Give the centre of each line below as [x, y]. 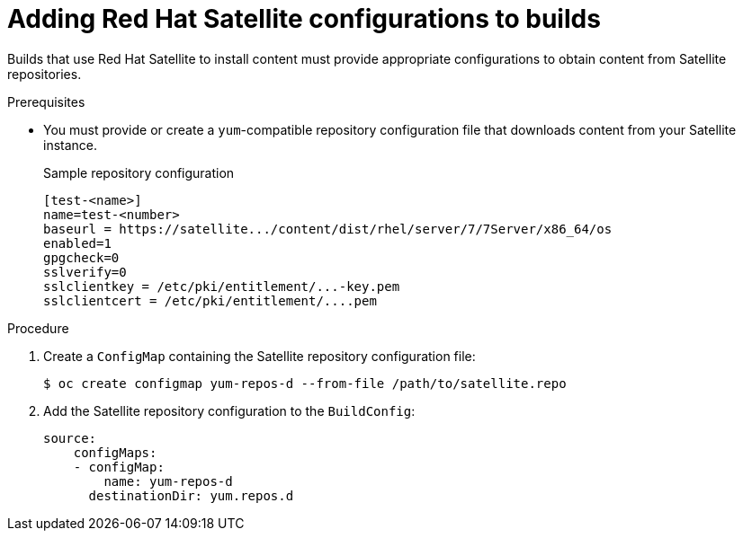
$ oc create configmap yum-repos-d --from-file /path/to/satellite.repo [305, 383]
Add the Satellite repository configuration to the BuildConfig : [229, 410]
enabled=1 [77, 243]
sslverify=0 [85, 272]
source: [70, 438]
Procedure [38, 328]
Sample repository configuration [139, 172]
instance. [71, 145]
